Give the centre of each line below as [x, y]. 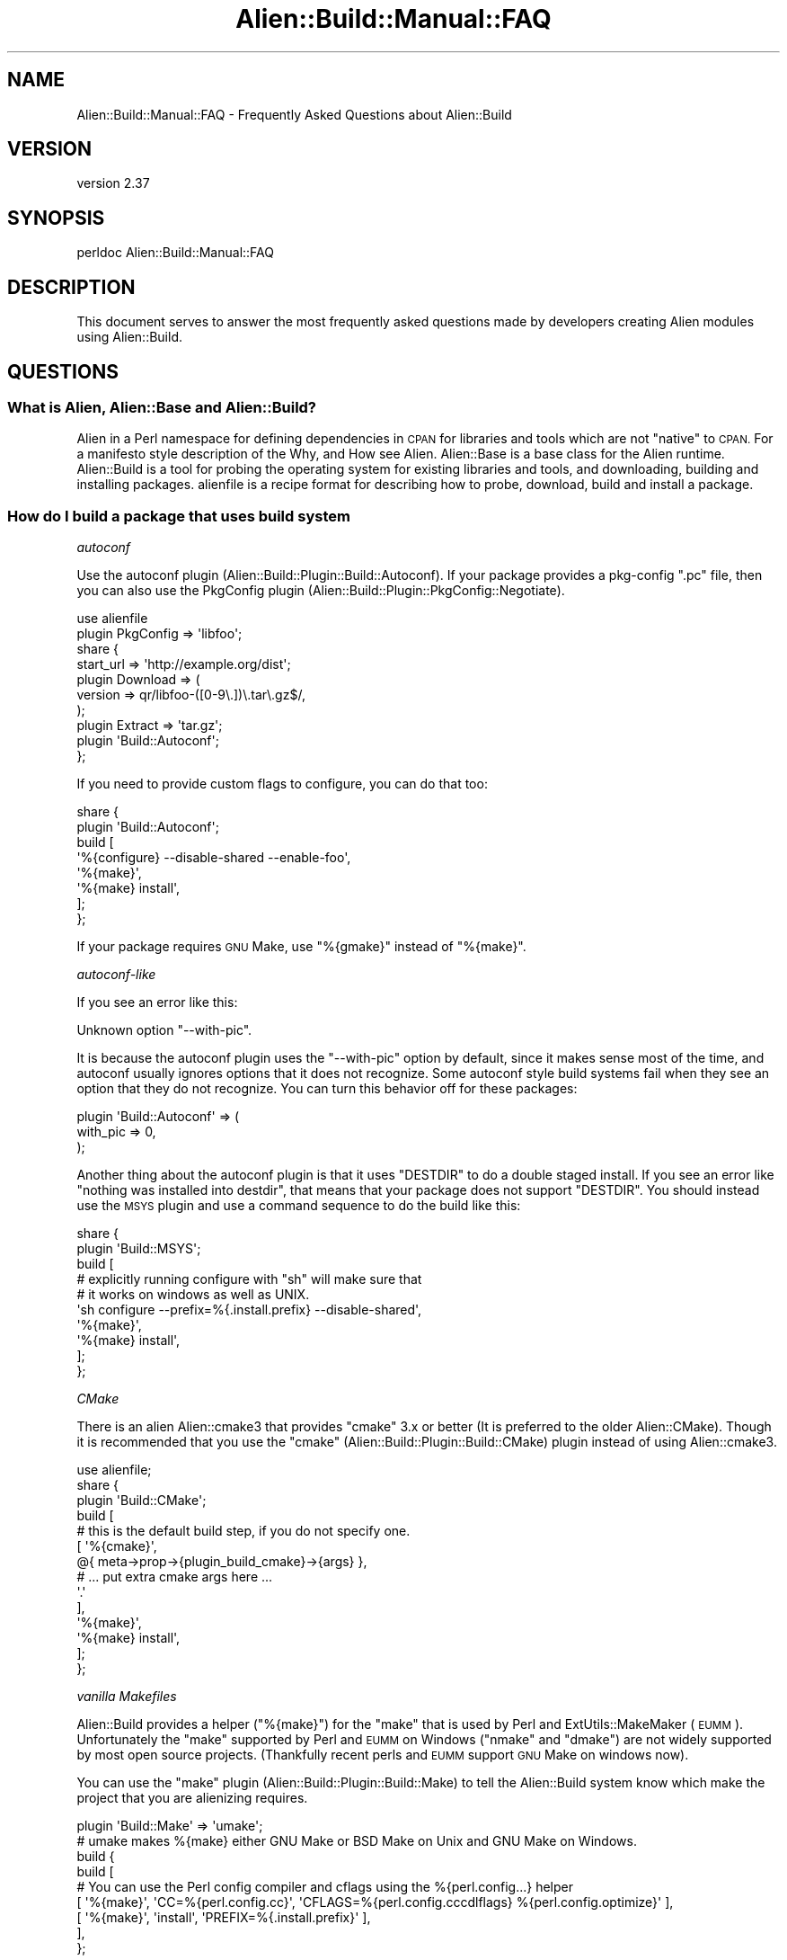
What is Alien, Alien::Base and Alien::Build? [162, 407]
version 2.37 [113, 183]
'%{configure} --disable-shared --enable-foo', [214, 858]
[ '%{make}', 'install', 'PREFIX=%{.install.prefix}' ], [224, 1918]
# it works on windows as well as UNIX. [193, 1295]
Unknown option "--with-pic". [164, 1030]
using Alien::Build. [130, 337]
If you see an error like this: [157, 1002]
